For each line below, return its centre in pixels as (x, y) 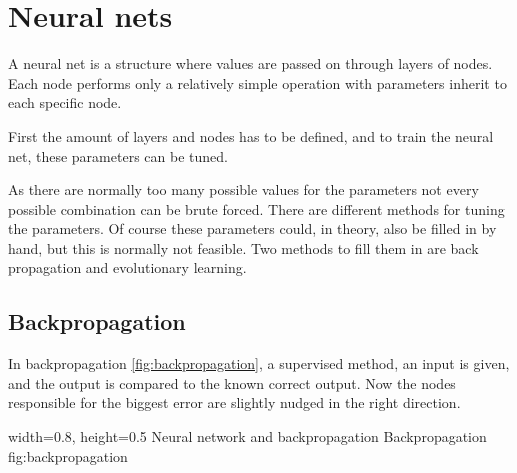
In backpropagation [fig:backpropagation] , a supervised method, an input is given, (259, 363)
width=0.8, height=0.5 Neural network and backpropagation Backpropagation (247, 436)
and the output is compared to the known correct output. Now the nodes (232, 382)
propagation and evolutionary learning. (127, 267)
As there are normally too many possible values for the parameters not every (243, 189)
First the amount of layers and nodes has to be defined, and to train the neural (251, 135)
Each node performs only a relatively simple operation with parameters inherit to (257, 82)
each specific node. (65, 102)
